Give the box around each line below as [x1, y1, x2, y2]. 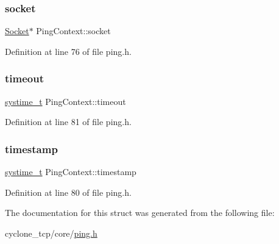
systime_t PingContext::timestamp [5, 165, 136, 178]
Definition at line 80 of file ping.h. [5, 185, 132, 198]
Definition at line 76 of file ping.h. [5, 45, 132, 57]
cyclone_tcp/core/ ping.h [5, 226, 97, 239]
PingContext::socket [36, 24, 111, 37]
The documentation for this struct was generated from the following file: [5, 206, 275, 219]
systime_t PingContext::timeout [5, 95, 126, 107]
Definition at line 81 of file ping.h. [5, 115, 132, 128]
